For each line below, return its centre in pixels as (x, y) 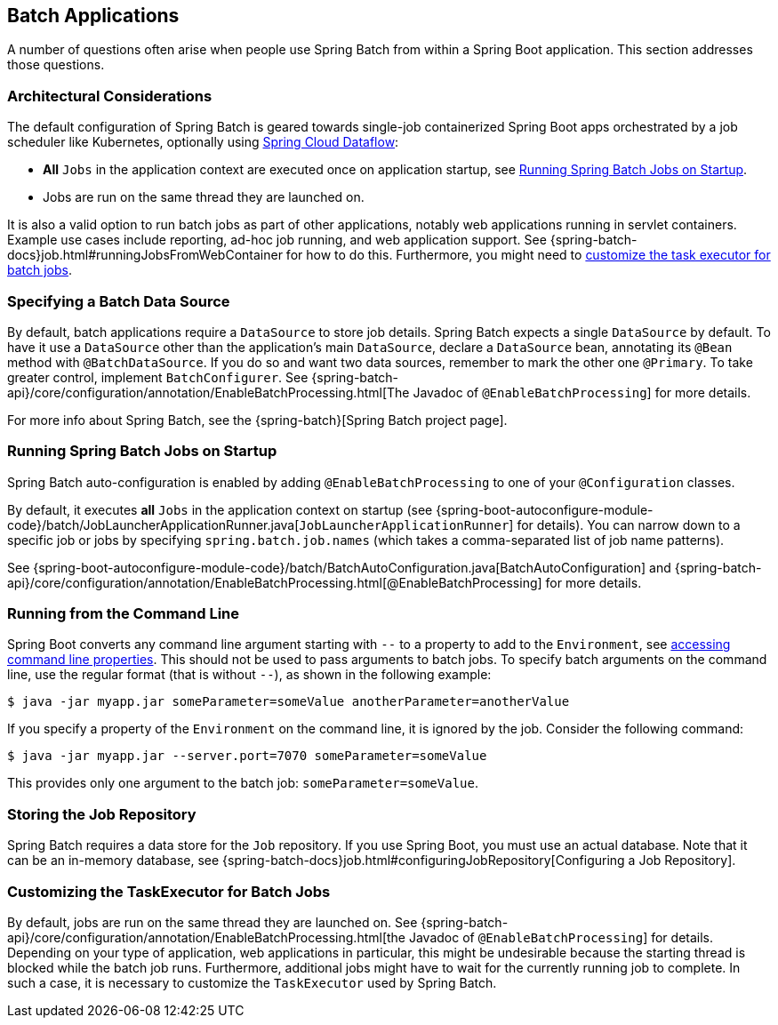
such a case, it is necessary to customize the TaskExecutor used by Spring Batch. (252, 982)
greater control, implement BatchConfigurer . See (158, 377)
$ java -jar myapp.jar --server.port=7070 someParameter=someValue (247, 756)
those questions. (56, 65)
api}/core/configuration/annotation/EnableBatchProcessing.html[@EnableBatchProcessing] (275, 582)
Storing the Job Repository (102, 814)
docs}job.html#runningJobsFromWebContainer (145, 255)
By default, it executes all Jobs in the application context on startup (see (220, 509)
